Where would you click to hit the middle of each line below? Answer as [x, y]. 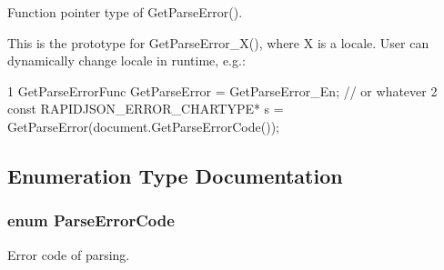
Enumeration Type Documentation [175, 175]
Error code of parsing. [69, 254]
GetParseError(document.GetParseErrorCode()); [143, 126]
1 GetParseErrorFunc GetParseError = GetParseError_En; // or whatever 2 [222, 90]
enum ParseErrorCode [91, 220]
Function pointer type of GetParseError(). [125, 12]
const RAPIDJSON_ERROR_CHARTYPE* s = [146, 109]
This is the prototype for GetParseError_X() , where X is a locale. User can [218, 42]
